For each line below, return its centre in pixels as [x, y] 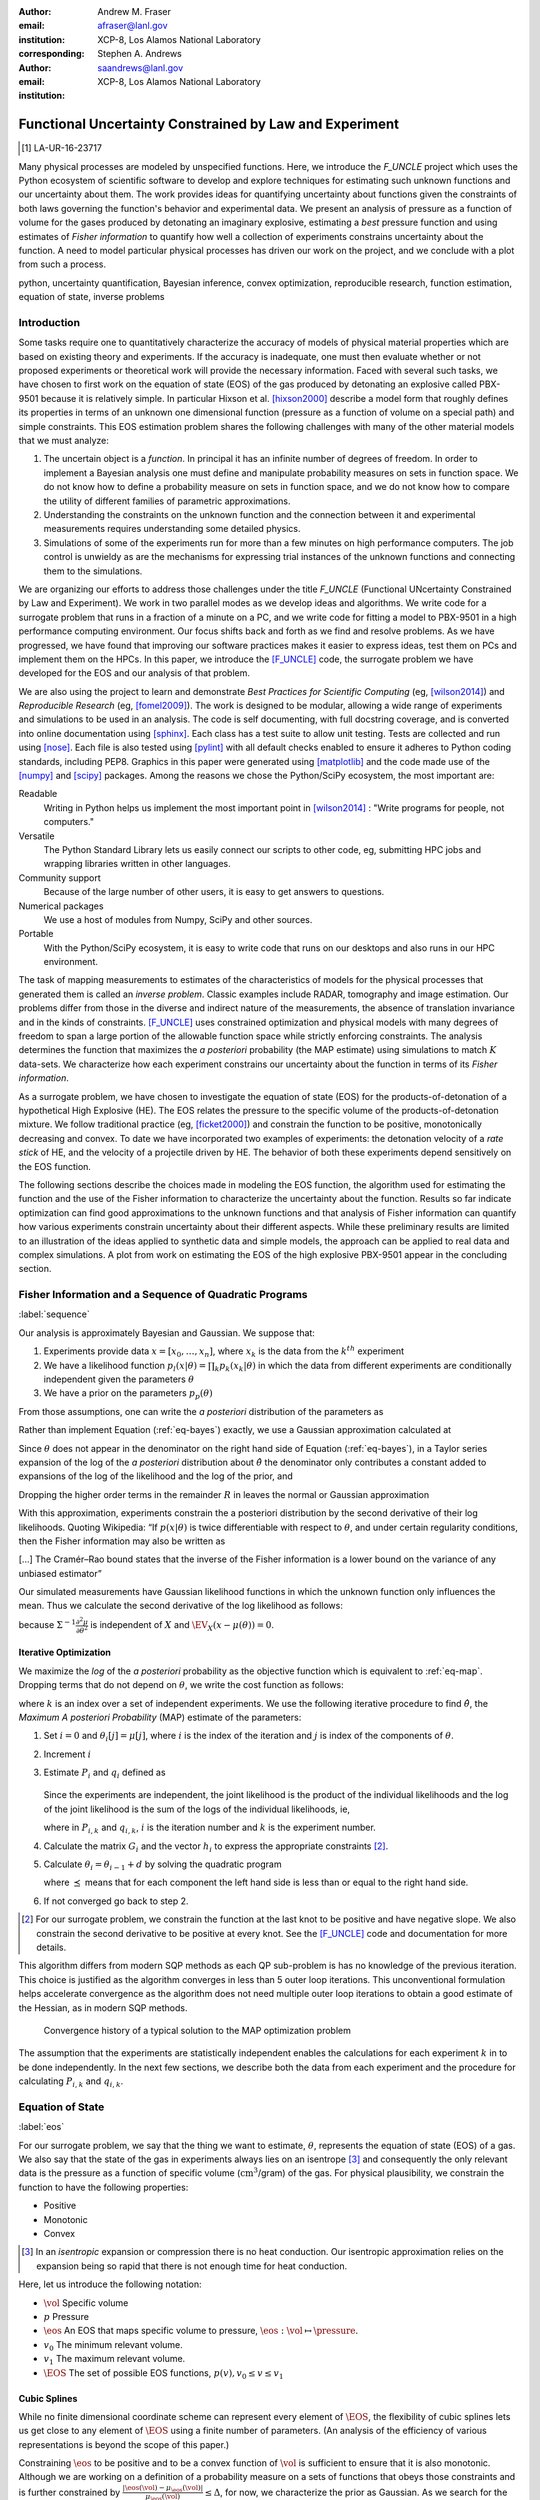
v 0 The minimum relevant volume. [113, 2345]
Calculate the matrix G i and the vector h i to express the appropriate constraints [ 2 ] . [216, 1847]
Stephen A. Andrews [139, 54]
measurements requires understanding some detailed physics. [172, 529]
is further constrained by [69, 2492]
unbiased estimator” [60, 1573]
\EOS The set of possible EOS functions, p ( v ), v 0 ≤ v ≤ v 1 [163, 2373]
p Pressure [66, 2316]
